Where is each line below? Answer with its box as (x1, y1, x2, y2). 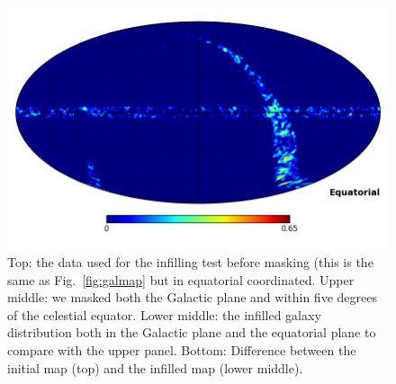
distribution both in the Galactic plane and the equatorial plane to (7, 323, 376, 342)
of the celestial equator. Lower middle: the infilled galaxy (7, 305, 321, 324)
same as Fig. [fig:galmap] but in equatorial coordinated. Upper (7, 270, 355, 289)
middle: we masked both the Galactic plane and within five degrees (7, 288, 377, 307)
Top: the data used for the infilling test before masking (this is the (7, 252, 373, 271)
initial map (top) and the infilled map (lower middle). (7, 358, 303, 377)
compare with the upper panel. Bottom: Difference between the (7, 340, 356, 359)
